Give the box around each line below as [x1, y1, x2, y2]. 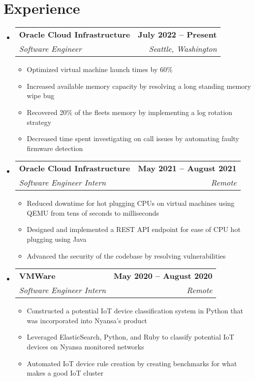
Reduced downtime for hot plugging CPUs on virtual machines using [27, 198, 235, 208]
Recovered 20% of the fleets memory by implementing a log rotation [27, 107, 232, 117]
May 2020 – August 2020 [114, 270, 213, 282]
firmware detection [27, 143, 83, 153]
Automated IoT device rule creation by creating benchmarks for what [27, 358, 237, 368]
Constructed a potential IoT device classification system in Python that [27, 305, 243, 316]
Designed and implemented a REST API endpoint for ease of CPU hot [27, 224, 241, 234]
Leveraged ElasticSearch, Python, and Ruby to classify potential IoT [27, 332, 234, 342]
